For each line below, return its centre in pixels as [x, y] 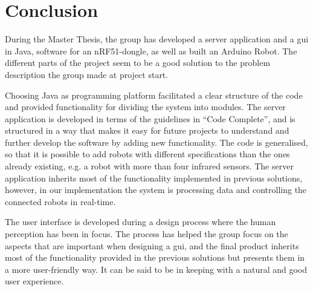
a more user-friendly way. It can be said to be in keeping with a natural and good [156, 269]
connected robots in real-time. [60, 201]
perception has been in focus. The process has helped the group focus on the [147, 234]
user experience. [34, 281]
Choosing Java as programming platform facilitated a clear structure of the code [154, 95]
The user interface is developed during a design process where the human [140, 222]
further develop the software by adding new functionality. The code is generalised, [156, 142]
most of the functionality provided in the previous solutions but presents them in [155, 257]
